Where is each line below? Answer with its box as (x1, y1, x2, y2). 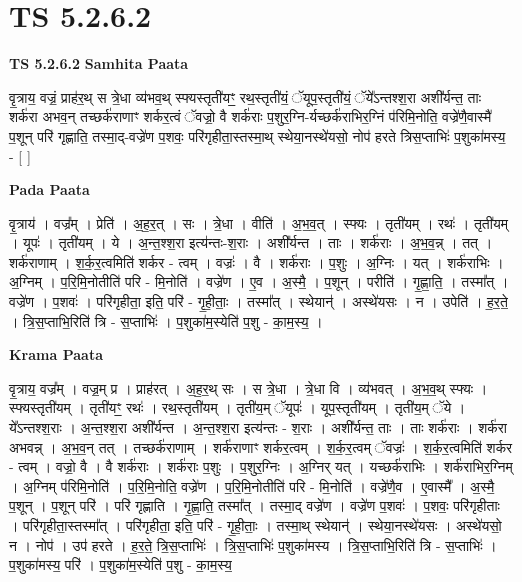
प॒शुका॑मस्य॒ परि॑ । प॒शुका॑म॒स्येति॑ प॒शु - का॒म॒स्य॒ (9, 554, 232, 575)
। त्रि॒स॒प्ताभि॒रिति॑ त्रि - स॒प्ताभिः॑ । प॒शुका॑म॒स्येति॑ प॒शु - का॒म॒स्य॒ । (9, 310, 323, 331)
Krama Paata (9, 344, 103, 365)
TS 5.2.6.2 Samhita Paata (9, 53, 189, 74)
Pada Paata (9, 179, 90, 200)
